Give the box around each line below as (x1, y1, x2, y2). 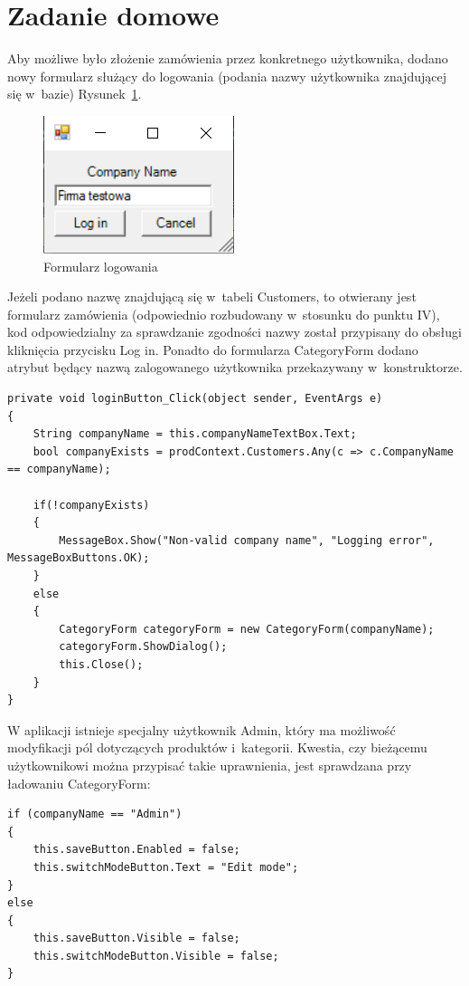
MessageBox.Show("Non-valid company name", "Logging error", (59, 533, 435, 547)
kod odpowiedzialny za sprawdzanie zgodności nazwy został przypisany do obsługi (7, 322, 462, 341)
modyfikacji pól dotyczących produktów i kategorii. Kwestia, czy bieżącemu (7, 738, 427, 757)
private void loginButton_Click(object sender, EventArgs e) (7, 392, 383, 406)
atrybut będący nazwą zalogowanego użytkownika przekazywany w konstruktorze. (7, 358, 463, 377)
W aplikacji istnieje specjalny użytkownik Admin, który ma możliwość (7, 720, 396, 739)
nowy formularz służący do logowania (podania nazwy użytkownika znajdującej (7, 66, 446, 85)
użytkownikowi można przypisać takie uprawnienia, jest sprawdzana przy (7, 755, 412, 774)
